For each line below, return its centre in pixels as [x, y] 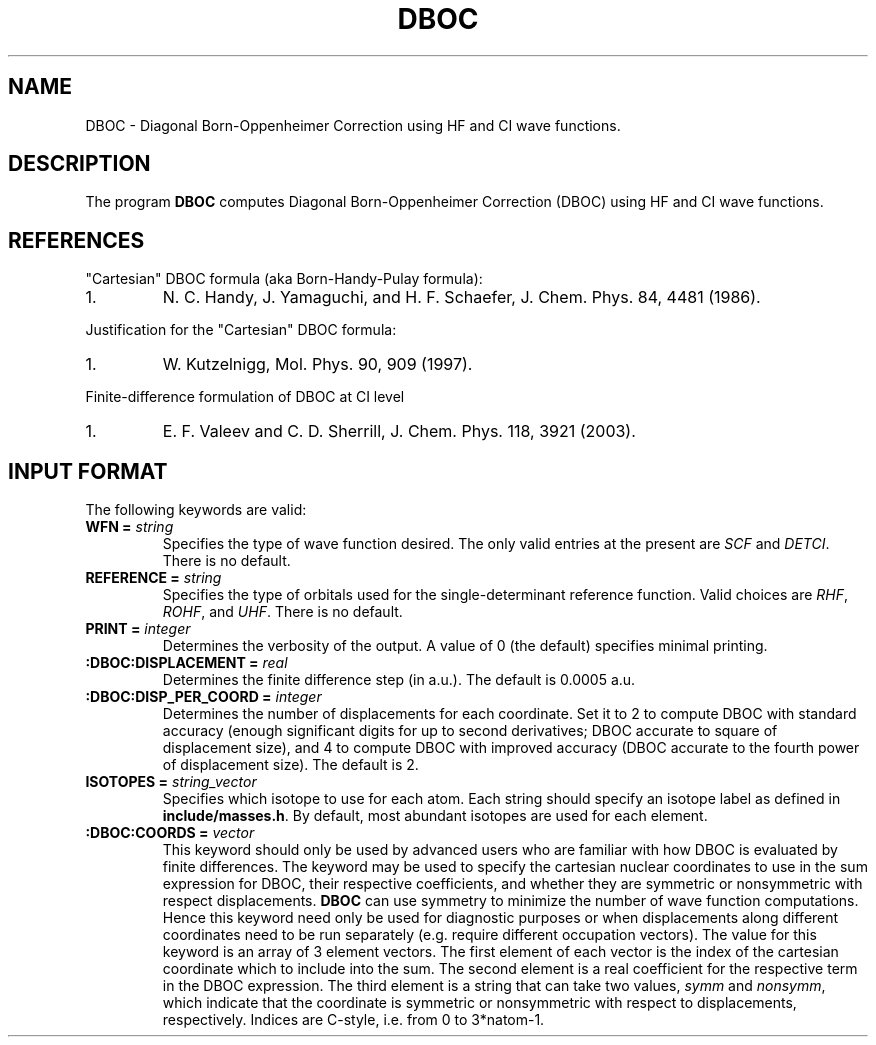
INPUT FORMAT [88, 471]
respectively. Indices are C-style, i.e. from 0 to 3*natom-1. [353, 1020]
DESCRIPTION [79, 164]
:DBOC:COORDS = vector [170, 833]
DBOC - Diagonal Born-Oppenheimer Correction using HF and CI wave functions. [353, 125]
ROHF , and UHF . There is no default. [282, 612]
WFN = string [129, 527]
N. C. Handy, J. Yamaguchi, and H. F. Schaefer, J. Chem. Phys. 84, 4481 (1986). [461, 297]
